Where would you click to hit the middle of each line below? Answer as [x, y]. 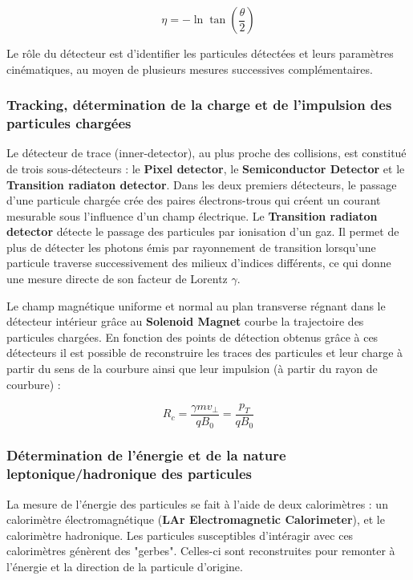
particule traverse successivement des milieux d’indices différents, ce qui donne [199, 263]
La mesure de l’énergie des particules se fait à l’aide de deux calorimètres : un [197, 503]
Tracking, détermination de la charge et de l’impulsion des [199, 105]
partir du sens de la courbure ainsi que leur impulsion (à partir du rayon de [192, 369]
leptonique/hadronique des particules [129, 474]
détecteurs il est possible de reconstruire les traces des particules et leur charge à [205, 353]
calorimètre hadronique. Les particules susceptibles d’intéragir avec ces [180, 535]
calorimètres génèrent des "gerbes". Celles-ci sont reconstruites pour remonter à [201, 551]
